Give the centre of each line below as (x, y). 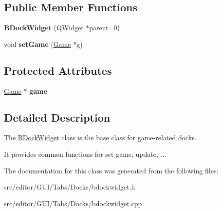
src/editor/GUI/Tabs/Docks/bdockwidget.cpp (73, 203)
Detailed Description (57, 117)
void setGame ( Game (37, 44)
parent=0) (104, 28)
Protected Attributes (58, 70)
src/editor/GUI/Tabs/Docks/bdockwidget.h (70, 187)
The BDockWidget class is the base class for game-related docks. (100, 138)
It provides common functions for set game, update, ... (85, 154)
